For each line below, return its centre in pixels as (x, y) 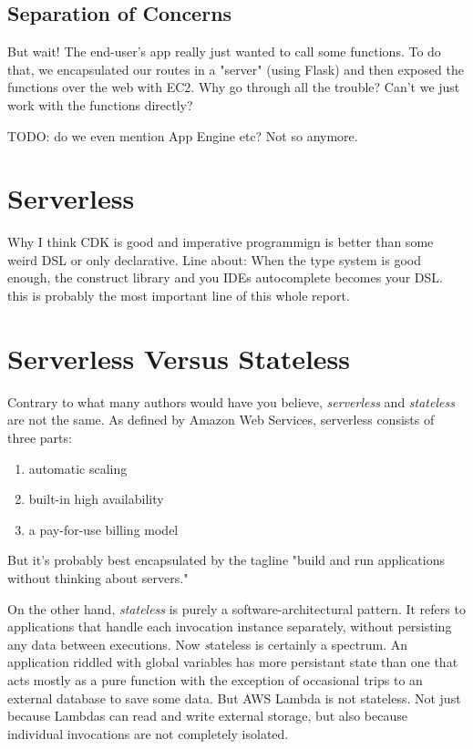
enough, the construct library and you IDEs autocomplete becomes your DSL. (225, 277)
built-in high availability (96, 499)
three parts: (40, 437)
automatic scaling (78, 468)
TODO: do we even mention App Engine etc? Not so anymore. (183, 135)
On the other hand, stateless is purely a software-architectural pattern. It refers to (236, 608)
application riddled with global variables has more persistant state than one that (233, 662)
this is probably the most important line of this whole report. (179, 296)
